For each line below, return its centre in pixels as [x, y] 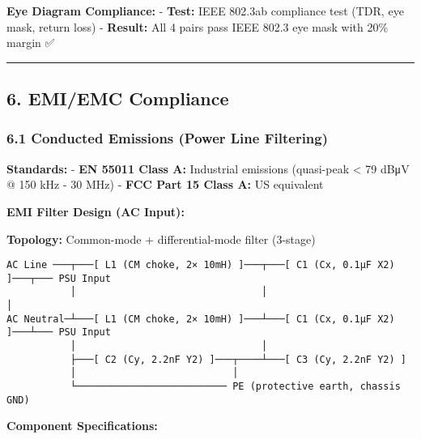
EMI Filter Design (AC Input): [96, 211]
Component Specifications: [82, 426]
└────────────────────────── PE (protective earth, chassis [235, 387]
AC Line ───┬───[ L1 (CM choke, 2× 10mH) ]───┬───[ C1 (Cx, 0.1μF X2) [201, 265]
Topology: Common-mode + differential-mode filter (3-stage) [161, 239]
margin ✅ [31, 43]
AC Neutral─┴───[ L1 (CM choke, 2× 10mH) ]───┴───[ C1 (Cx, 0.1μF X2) [201, 319]
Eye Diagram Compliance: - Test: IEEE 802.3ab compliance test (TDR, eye [205, 11]
